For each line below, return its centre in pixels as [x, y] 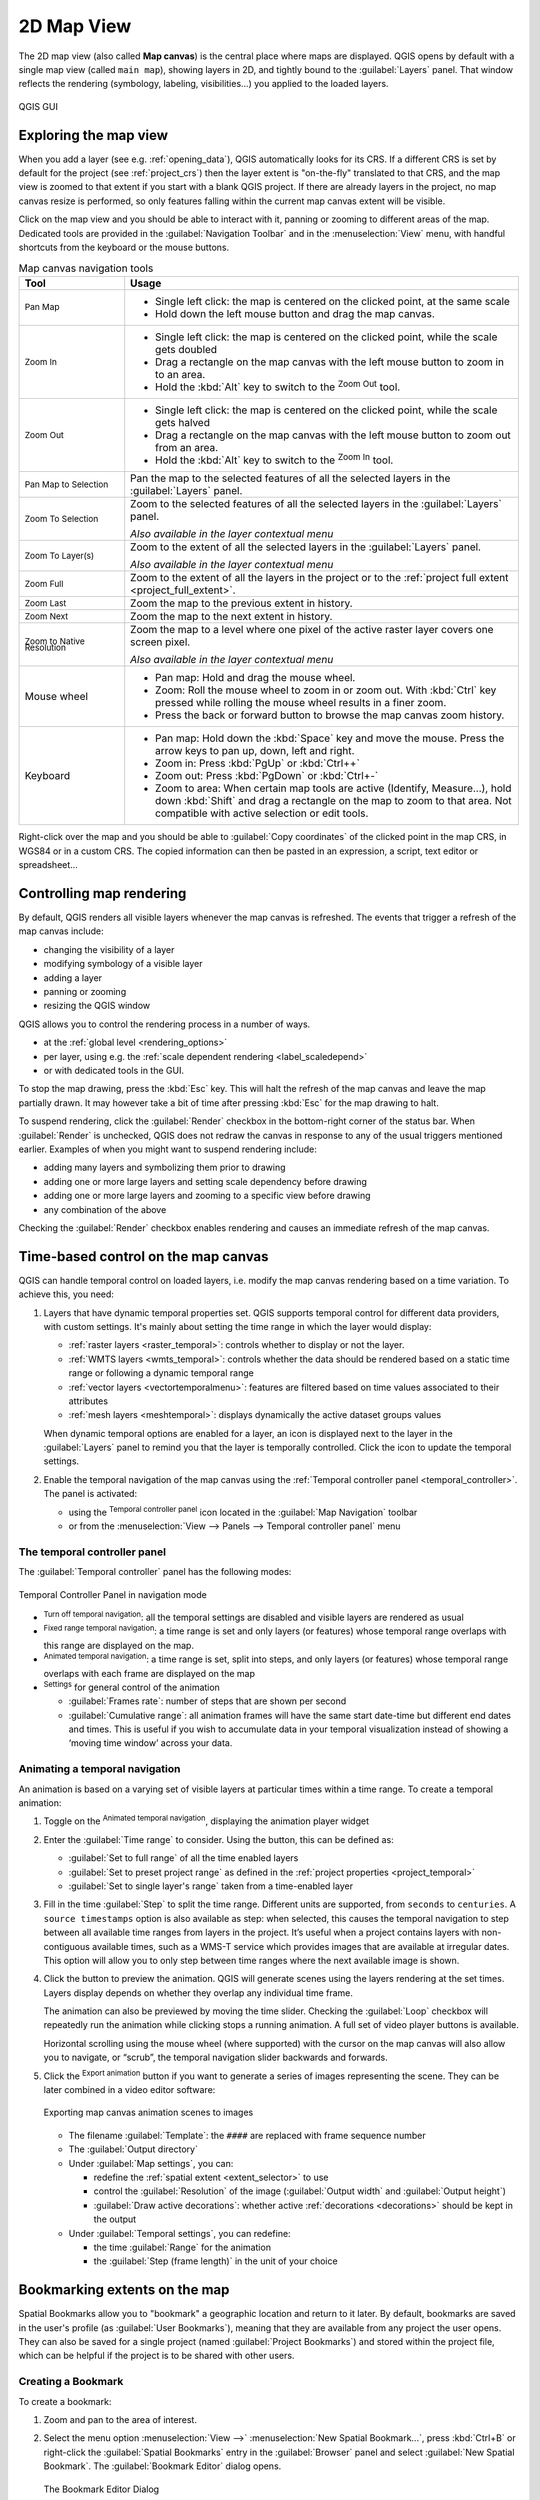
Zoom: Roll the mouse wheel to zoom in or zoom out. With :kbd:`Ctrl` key [326, 690]
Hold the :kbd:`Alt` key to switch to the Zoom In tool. [274, 459]
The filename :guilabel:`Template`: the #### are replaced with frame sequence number [247, 2135]
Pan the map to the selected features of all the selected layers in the [290, 478]
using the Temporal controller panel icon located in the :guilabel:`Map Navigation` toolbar [243, 1511]
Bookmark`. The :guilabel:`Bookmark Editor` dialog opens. [162, 2466]
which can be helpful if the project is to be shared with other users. [156, 2356]
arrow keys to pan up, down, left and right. [255, 751]
